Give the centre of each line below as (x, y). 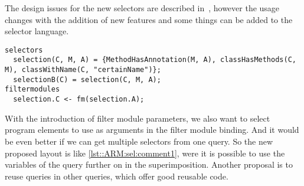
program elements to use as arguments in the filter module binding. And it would (152, 130)
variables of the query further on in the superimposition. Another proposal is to (149, 164)
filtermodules (32, 89)
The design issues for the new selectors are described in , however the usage (142, 8)
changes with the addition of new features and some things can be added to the (149, 19)
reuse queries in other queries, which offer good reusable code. (117, 176)
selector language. (37, 31)
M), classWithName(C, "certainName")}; (83, 70)
